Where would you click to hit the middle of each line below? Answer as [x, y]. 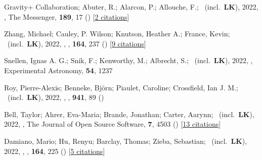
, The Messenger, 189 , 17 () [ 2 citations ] [67, 16]
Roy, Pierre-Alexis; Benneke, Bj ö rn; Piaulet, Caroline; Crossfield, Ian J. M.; [121, 87]
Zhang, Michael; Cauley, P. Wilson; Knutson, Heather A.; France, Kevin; [117, 34]
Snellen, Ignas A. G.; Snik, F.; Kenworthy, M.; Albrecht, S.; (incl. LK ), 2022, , [128, 60]
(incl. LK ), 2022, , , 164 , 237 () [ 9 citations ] [77, 43]
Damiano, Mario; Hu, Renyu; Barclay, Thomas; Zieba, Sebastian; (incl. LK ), [126, 141]
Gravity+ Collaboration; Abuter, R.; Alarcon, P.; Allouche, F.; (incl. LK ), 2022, [131, 7]
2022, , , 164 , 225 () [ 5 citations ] [55, 151]
